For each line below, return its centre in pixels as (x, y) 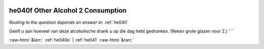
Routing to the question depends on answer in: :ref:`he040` (69, 22)
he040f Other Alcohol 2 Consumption (68, 10)
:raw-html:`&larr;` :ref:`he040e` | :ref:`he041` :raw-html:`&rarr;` (72, 40)
